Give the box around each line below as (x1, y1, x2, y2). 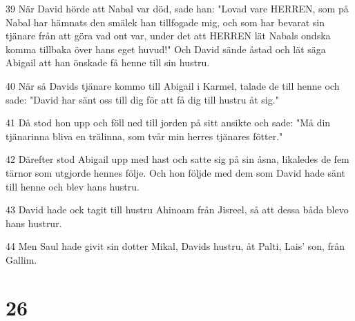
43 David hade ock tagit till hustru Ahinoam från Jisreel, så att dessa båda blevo (6, 202, 349, 217)
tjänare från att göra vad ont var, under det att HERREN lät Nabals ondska (6, 28, 331, 43)
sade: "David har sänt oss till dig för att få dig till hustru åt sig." (6, 92, 279, 106)
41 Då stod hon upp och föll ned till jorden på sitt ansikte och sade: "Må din (6, 115, 331, 130)
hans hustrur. (6, 215, 62, 230)
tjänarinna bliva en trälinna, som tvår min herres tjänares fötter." (6, 128, 283, 143)
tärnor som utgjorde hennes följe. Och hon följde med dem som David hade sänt (6, 165, 345, 179)
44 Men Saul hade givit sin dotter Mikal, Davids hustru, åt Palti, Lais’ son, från (6, 239, 345, 253)
